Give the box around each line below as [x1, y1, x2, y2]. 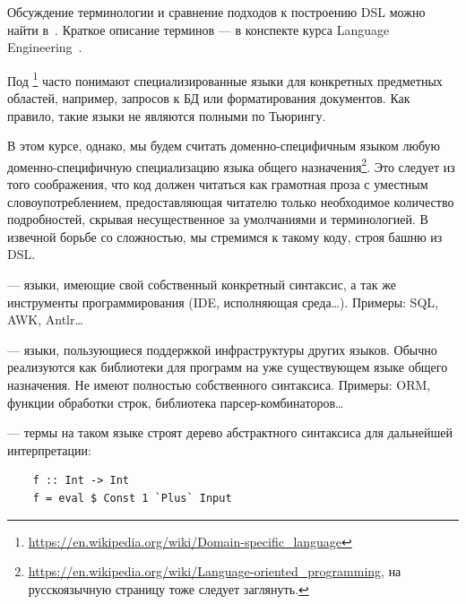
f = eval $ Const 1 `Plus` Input [32, 491, 232, 505]
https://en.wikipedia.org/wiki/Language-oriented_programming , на [28, 562, 401, 581]
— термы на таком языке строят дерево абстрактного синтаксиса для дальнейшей [7, 423, 453, 442]
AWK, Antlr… [7, 310, 83, 329]
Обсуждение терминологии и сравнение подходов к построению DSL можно [7, 3, 426, 21]
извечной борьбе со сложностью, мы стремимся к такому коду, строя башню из [7, 227, 443, 246]
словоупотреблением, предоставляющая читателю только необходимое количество [7, 192, 454, 211]
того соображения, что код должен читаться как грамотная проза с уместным [7, 175, 428, 194]
